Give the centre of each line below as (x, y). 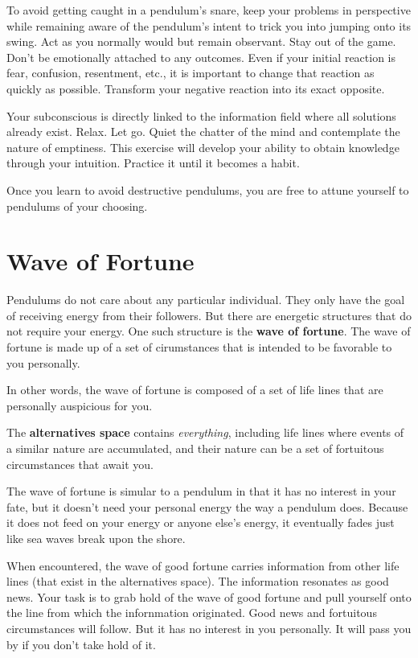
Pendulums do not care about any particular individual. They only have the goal (206, 300)
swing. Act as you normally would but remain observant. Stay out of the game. (201, 41)
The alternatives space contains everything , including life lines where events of (205, 432)
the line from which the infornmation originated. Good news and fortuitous (192, 613)
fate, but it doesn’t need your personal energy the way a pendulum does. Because (207, 506)
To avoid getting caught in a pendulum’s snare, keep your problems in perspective (209, 10)
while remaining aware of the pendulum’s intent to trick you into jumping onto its (209, 25)
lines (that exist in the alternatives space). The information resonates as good (198, 581)
